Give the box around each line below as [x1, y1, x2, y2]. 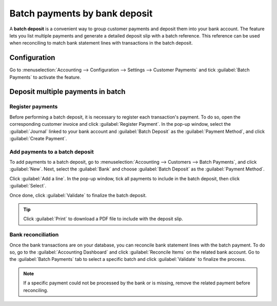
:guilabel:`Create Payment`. [9, 135, 67, 141]
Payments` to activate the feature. [9, 74, 82, 80]
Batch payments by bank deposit [9, 8, 153, 19]
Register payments [9, 103, 58, 110]
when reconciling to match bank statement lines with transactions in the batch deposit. [9, 40, 193, 46]
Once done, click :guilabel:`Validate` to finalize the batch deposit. [9, 192, 147, 198]
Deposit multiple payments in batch [9, 87, 126, 96]
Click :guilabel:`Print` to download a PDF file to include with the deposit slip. [23, 216, 183, 222]
